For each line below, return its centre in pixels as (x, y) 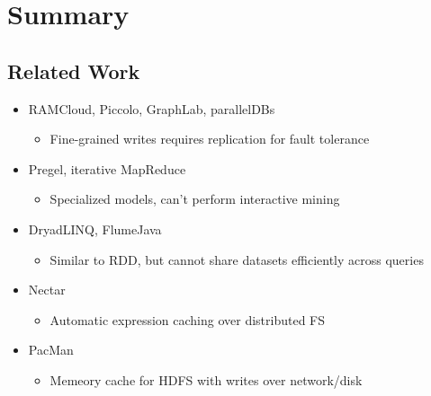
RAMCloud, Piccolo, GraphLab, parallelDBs (152, 108)
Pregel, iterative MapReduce (107, 168)
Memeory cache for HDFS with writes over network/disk (206, 379)
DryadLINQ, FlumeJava (95, 229)
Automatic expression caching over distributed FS (188, 319)
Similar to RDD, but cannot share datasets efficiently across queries (237, 259)
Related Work (74, 70)
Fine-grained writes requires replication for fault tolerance (210, 139)
